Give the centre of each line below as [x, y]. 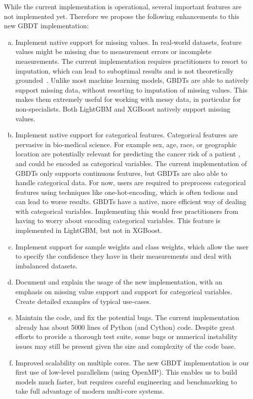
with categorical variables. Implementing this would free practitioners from [127, 211]
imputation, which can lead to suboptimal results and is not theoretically [124, 70]
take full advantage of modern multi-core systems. [90, 391]
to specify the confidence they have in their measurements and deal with [123, 256]
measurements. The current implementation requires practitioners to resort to [131, 61]
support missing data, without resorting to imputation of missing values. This [131, 89]
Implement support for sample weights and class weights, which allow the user [132, 246]
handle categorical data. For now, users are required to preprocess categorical [131, 182]
